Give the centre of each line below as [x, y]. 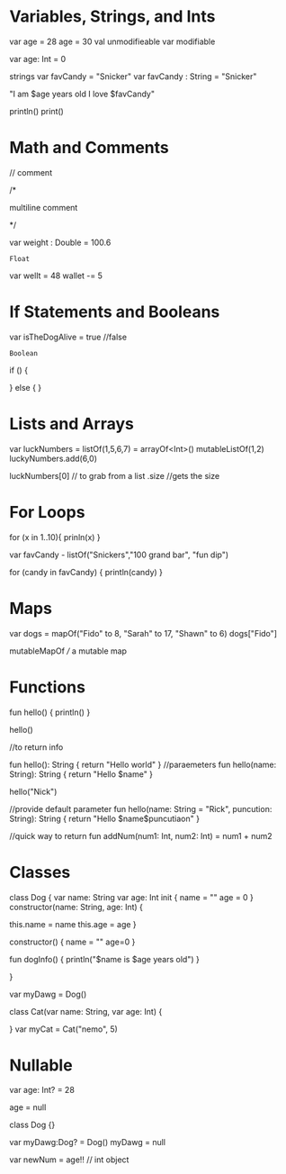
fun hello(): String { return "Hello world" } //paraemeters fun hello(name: [143, 764]
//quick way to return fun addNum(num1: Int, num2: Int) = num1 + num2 [141, 835]
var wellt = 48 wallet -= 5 [56, 275]
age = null [28, 1107]
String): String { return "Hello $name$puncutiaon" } [105, 818]
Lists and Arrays [72, 424]
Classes [40, 872]
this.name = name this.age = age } [73, 924]
